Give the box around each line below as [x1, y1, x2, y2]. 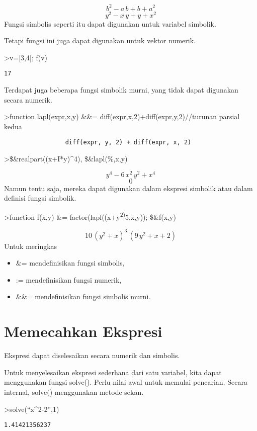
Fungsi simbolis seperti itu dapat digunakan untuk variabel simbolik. [4, 18, 216, 29]
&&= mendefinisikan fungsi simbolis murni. [16, 291, 151, 302]
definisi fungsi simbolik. [4, 193, 76, 203]
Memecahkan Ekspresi [4, 321, 162, 341]
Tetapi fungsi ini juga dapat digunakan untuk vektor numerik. [4, 35, 196, 46]
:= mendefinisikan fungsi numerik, [16, 274, 122, 285]
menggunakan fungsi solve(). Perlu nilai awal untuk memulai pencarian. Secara [4, 377, 247, 387]
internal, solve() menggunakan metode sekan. [4, 386, 144, 397]
